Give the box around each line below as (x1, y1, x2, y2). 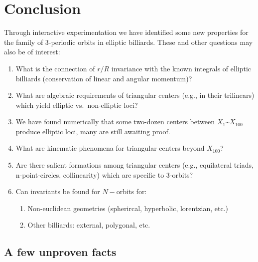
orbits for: (116, 186, 147, 197)
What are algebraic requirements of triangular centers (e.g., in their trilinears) (15, 90, 255, 100)
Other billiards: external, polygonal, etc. (27, 220, 150, 230)
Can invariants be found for (15, 186, 100, 197)
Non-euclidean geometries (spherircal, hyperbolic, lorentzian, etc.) (27, 203, 229, 213)
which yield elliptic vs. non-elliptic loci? (15, 99, 138, 110)
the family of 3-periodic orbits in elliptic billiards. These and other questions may (4, 36, 253, 47)
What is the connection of (15, 63, 95, 73)
